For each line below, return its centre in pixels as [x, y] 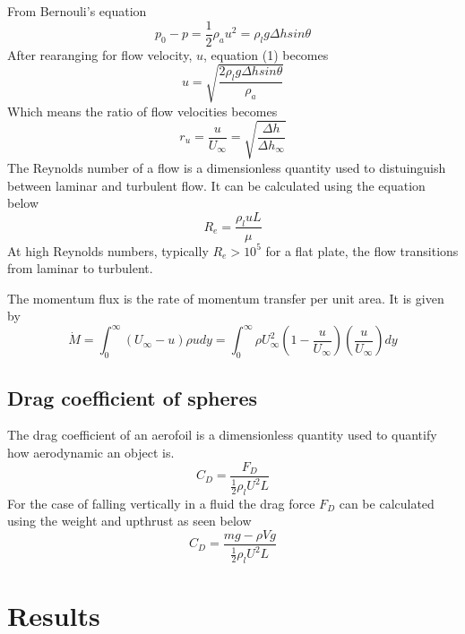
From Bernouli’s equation [77, 11]
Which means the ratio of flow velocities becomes [142, 111]
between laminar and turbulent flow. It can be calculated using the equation [216, 185]
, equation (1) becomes [266, 54]
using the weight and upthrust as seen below [129, 521]
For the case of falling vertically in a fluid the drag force [161, 503]
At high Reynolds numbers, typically [108, 250]
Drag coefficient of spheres [133, 397]
